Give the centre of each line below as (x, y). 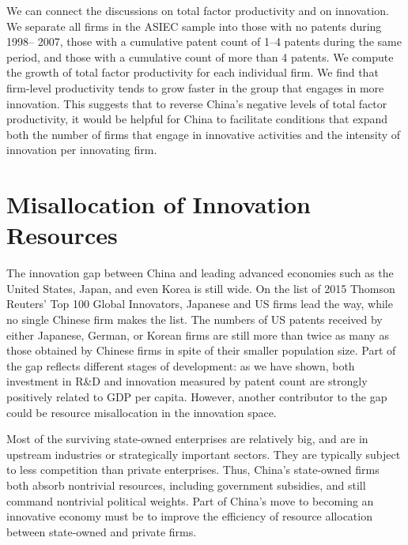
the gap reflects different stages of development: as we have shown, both (181, 365)
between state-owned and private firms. (102, 531)
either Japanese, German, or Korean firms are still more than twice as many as (198, 335)
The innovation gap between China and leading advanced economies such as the (200, 273)
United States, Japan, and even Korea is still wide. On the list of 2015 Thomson (201, 288)
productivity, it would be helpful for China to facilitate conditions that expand (197, 119)
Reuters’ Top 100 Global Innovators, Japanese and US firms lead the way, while (200, 304)
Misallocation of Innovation (159, 204)
